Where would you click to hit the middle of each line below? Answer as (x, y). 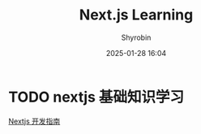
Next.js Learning (136, 15)
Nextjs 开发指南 (34, 121)
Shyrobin (136, 37)
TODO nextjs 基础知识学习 (96, 97)
